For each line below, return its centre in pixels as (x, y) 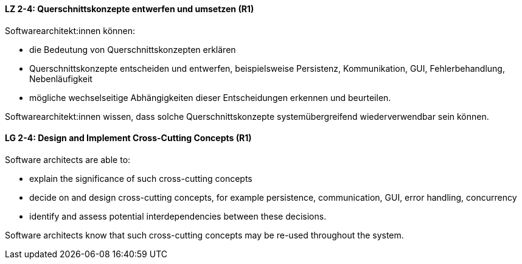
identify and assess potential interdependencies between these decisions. (178, 216)
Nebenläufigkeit (61, 78)
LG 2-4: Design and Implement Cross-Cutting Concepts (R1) (128, 138)
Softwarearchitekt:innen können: (70, 30)
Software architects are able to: (68, 159)
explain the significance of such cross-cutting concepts (141, 178)
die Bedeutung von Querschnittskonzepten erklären (133, 49)
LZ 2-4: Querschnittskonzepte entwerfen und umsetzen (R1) (130, 9)
